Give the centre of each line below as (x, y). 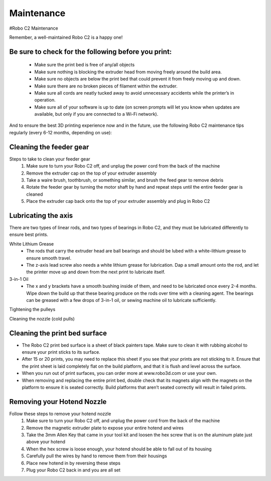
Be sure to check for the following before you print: (91, 52)
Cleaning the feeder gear (49, 147)
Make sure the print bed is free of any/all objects (85, 65)
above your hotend (46, 442)
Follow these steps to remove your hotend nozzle (60, 414)
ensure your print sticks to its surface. (61, 352)
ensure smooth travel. (49, 258)
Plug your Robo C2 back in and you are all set (73, 470)
